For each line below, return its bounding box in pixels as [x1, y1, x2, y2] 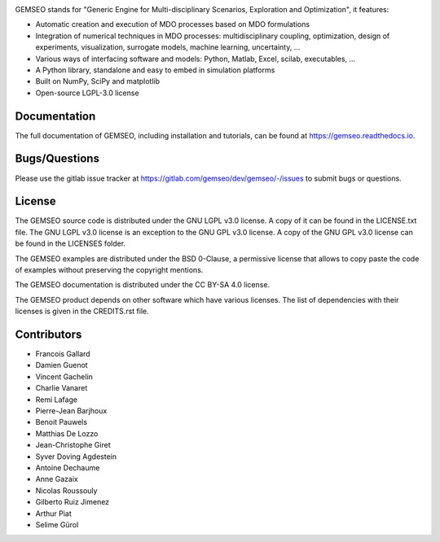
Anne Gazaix [35, 474, 79, 484]
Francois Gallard [35, 349, 90, 359]
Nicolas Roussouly [35, 485, 98, 496]
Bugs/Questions [15, 151, 99, 166]
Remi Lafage [35, 395, 77, 404]
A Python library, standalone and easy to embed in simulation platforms [35, 65, 275, 75]
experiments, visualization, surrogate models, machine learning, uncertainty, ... [35, 42, 301, 52]
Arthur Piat [35, 509, 73, 518]
